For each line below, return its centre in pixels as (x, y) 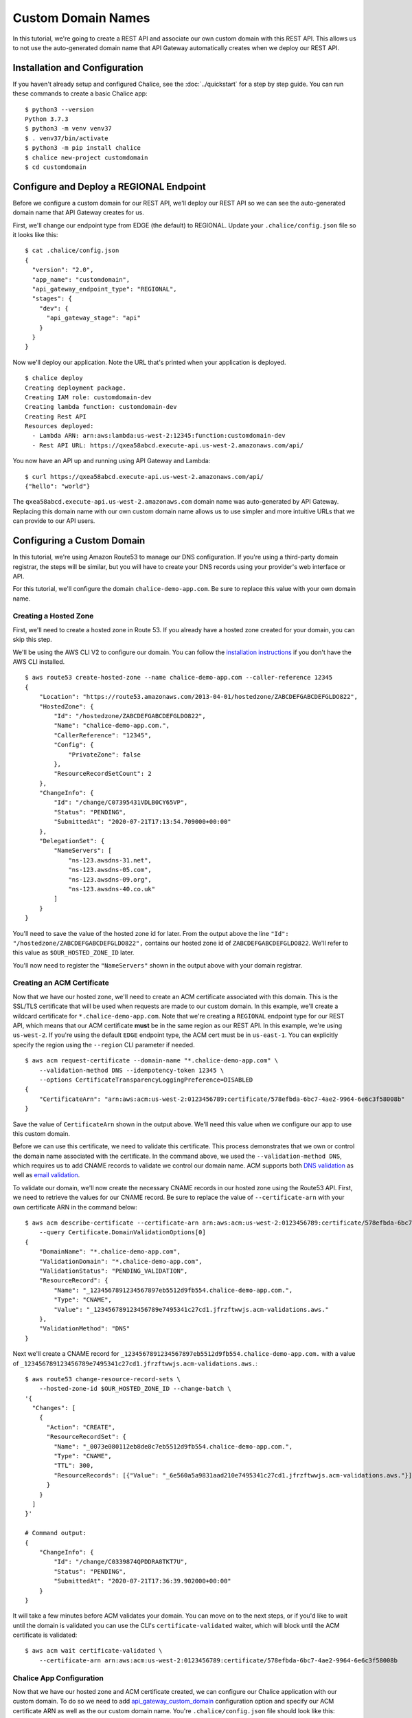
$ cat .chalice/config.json (72, 250)
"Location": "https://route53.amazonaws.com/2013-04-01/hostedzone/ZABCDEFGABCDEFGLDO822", (198, 697)
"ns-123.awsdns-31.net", (110, 860)
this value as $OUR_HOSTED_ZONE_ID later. (73, 952)
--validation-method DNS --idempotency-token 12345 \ (131, 1070)
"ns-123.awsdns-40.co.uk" (112, 889)
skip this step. (33, 640)
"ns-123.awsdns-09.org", (110, 879)
